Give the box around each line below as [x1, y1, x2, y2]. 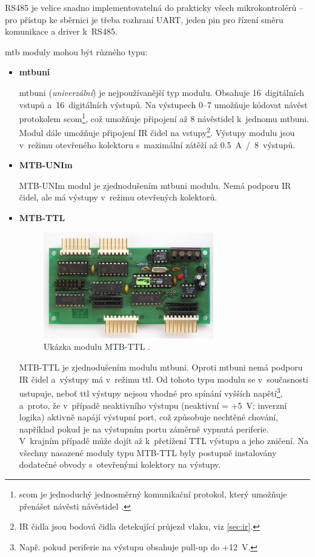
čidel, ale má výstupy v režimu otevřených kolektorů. [19, 191, 217, 203]
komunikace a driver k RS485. [5, 25, 118, 38]
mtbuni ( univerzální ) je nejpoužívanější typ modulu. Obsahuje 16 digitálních [19, 86, 305, 98]
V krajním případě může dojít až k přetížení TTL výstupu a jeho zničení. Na [19, 434, 308, 447]
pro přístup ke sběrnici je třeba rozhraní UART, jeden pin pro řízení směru [5, 13, 283, 26]
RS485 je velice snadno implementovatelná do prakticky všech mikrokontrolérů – [5, 1, 303, 13]
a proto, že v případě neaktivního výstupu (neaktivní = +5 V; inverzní [19, 398, 287, 411]
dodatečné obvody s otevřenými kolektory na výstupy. [19, 458, 221, 471]
